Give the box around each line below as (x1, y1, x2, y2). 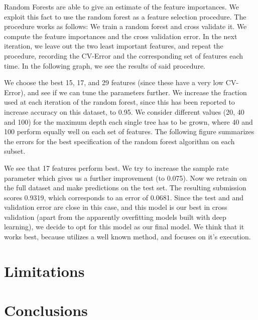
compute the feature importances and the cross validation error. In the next (4, 31, 237, 41)
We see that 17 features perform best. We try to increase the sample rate (4, 162, 229, 173)
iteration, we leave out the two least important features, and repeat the (4, 41, 223, 51)
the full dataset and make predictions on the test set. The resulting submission (4, 182, 246, 193)
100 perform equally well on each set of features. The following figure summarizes (4, 126, 254, 137)
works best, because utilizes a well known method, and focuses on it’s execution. (4, 231, 251, 242)
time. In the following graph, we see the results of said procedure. (4, 60, 206, 71)
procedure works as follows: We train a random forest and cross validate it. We (4, 21, 247, 32)
